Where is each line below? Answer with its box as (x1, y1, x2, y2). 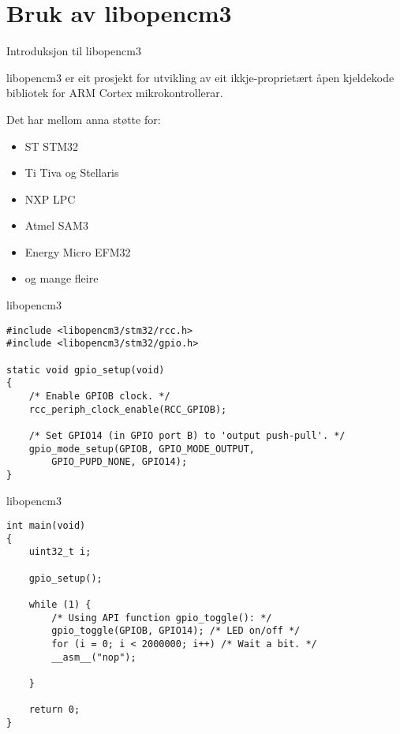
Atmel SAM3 (24, 217, 88, 234)
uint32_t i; (28, 546, 92, 558)
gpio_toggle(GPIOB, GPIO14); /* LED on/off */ (51, 625, 301, 637)
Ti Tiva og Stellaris (24, 164, 119, 181)
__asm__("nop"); (51, 651, 136, 663)
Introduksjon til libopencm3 (6, 43, 141, 59)
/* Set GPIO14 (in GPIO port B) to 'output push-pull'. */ (28, 429, 346, 441)
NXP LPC (24, 190, 76, 207)
